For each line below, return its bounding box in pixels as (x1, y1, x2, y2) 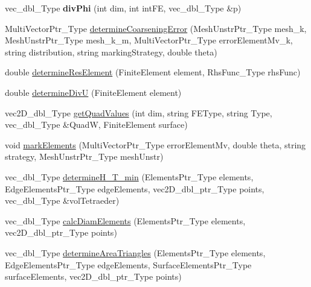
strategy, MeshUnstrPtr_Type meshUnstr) (5, 150, 164, 163)
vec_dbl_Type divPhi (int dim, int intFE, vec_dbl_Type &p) (5, 2, 242, 14)
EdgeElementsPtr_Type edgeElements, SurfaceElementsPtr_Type (5, 258, 252, 271)
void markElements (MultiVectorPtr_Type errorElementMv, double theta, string (5, 138, 306, 151)
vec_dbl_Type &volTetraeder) (5, 194, 120, 207)
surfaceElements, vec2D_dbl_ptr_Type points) (5, 270, 182, 283)
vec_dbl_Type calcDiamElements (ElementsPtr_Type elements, (5, 214, 246, 227)
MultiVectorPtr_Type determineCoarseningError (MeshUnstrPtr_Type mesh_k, (5, 22, 307, 34)
